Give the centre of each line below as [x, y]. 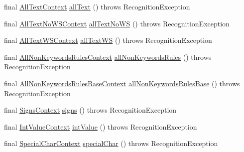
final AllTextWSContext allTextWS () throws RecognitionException [108, 40]
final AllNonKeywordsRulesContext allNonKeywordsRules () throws [108, 57]
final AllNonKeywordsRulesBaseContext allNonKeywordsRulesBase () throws [122, 83]
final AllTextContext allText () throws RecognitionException [97, 6]
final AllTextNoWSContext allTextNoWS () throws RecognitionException [117, 23]
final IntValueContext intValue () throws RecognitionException [101, 126]
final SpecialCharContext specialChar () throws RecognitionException [111, 143]
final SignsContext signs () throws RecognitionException [90, 110]
